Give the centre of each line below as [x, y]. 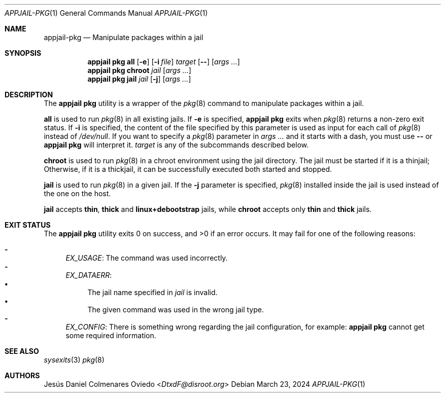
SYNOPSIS [23, 53]
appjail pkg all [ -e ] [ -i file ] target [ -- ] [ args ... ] [164, 62]
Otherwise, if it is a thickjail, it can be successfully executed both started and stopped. [188, 169]
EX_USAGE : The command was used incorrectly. [147, 258]
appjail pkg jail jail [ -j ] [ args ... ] [139, 79]
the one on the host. [77, 193]
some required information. [111, 335]
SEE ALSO [22, 351]
